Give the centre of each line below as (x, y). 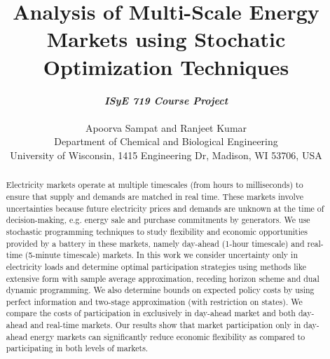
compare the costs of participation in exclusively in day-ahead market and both (151, 313)
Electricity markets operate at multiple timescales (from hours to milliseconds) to (154, 185)
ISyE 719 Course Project (166, 100)
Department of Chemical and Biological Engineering (166, 141)
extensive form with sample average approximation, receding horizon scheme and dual (163, 278)
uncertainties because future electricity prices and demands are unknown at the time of (165, 208)
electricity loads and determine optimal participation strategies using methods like (156, 266)
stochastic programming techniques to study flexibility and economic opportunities (157, 231)
